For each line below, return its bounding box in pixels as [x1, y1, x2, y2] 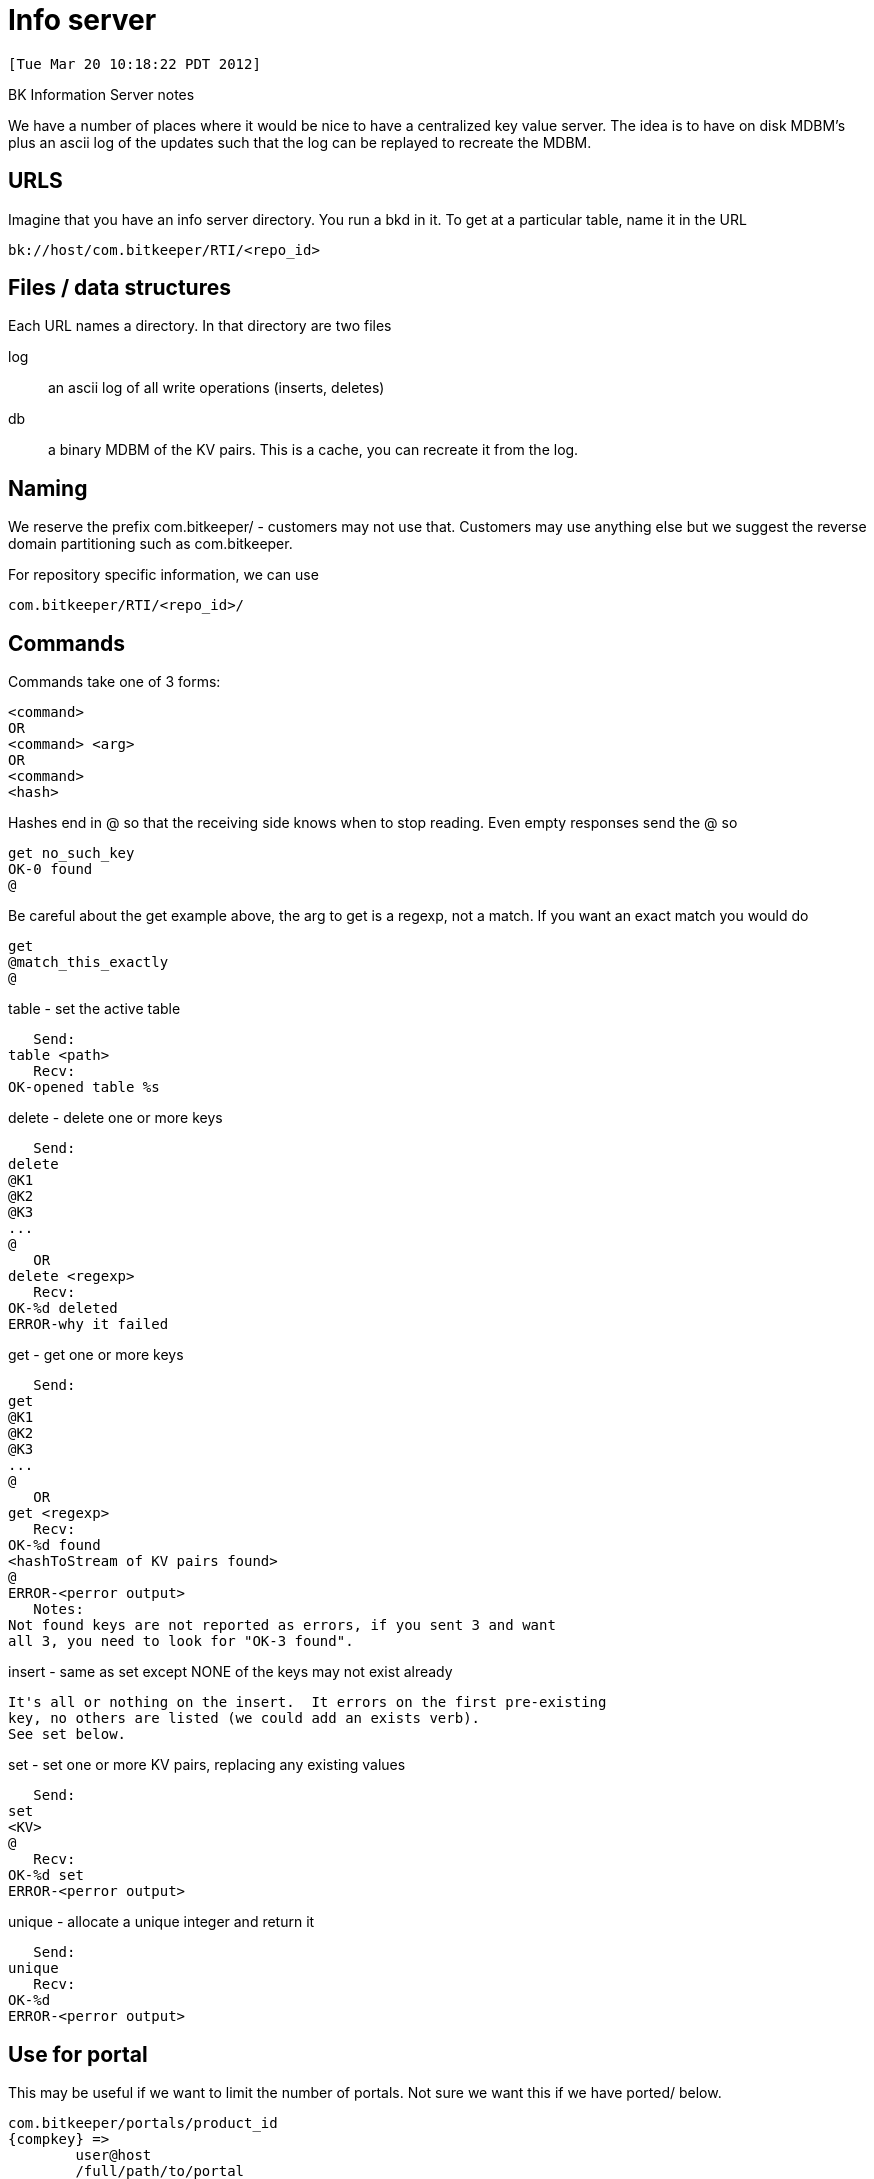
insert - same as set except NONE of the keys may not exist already [8, 1663, 453, 1681]
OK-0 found [8, 861, 93, 878]
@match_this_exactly [8, 954, 169, 971]
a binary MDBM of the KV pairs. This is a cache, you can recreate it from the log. [48, 441, 579, 459]
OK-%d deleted [8, 1300, 118, 1317]
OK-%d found [8, 1537, 101, 1554]
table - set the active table [8, 1000, 181, 1018]
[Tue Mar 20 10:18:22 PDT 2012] [8, 55, 261, 72]
